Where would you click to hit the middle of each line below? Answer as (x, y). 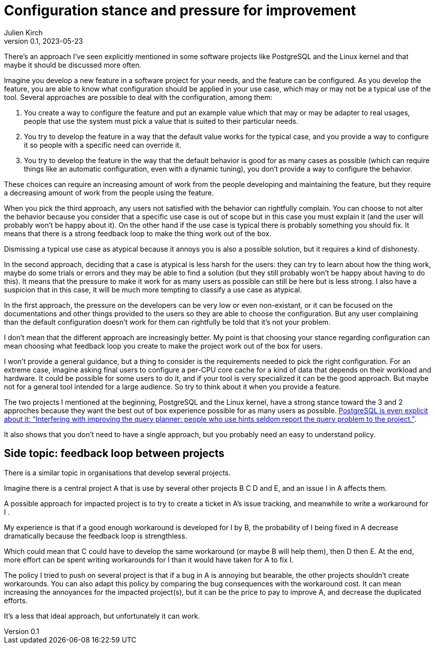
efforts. (16, 600)
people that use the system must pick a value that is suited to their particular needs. (161, 121)
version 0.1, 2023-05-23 (43, 41)
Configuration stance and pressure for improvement (180, 10)
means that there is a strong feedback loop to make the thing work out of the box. (138, 233)
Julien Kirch (23, 32)
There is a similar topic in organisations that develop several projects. (117, 472)
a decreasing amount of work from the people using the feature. (109, 192)
